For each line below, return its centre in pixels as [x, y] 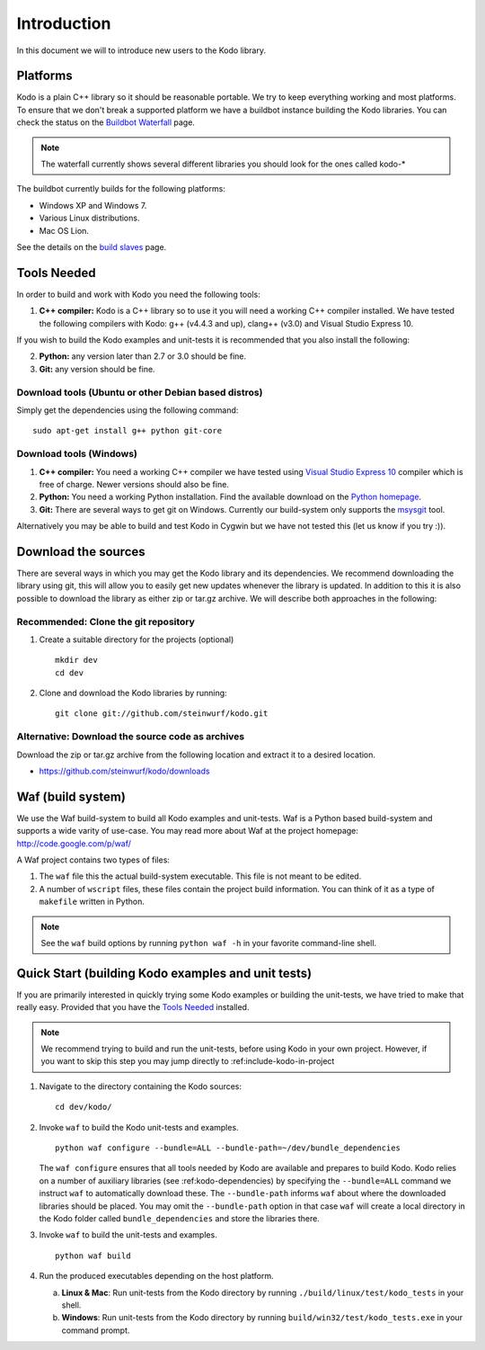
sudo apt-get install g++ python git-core [128, 431]
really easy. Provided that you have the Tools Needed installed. [133, 1007]
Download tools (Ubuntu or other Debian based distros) [140, 392]
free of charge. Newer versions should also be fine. [134, 484]
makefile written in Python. [92, 902]
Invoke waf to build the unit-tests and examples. [128, 1235]
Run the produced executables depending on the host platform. [156, 1276]
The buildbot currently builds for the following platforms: [121, 189]
